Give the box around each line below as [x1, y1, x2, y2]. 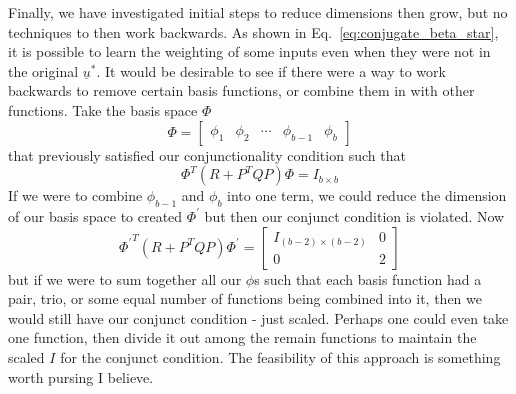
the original [8, 60, 79, 81]
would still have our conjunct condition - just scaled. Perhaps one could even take [8, 307, 509, 328]
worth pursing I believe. [8, 366, 154, 387]
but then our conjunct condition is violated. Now [204, 205, 505, 226]
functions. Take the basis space [8, 99, 198, 120]
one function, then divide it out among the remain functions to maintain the [8, 327, 477, 348]
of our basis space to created [8, 205, 183, 226]
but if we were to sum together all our [8, 268, 242, 289]
